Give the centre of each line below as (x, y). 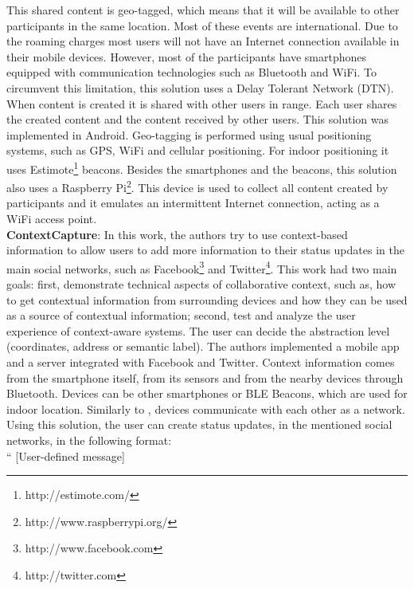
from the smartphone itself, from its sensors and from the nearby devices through (205, 377)
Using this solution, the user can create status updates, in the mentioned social (199, 424)
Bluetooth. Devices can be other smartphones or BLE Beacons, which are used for (207, 393)
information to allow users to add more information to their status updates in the (205, 250)
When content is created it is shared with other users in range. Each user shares (202, 103)
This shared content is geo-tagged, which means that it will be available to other (203, 10)
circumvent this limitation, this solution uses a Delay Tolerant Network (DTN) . (200, 87)
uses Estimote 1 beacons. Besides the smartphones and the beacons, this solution (202, 167)
